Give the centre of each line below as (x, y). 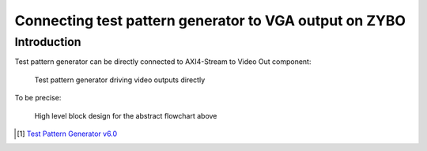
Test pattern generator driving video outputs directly (120, 80)
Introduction (48, 42)
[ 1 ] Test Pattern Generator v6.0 (67, 134)
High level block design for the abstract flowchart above (126, 115)
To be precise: (38, 98)
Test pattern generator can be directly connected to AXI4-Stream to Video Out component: (163, 62)
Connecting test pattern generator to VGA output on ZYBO (210, 21)
